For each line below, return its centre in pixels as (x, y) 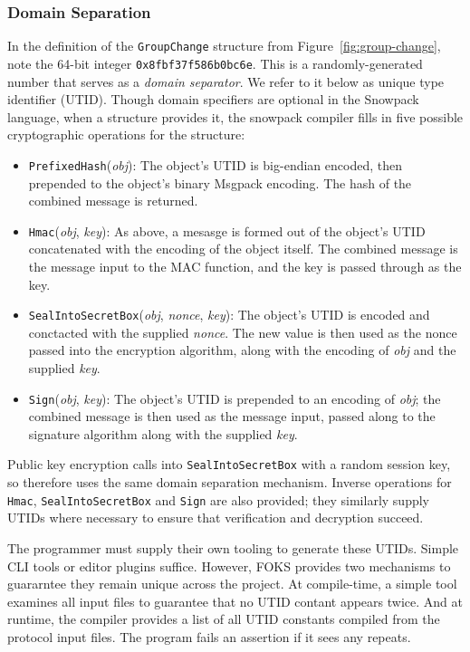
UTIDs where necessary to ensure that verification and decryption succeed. (216, 518)
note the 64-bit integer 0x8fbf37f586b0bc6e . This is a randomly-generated (215, 63)
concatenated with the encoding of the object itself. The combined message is (243, 249)
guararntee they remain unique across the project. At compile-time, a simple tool (232, 584)
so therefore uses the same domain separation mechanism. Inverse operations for (230, 482)
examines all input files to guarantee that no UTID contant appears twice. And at (235, 601)
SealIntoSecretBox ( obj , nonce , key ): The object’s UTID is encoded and (229, 315)
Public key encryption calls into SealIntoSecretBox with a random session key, (229, 464)
